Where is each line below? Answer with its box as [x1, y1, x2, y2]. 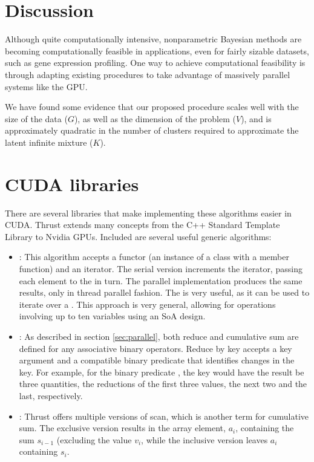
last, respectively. [19, 389, 83, 402]
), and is [241, 112, 272, 125]
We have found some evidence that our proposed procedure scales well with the [5, 100, 299, 113]
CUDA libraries [5, 171, 139, 196]
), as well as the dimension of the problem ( [74, 112, 236, 125]
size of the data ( [5, 112, 68, 125]
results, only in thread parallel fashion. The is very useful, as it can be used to [19, 286, 310, 299]
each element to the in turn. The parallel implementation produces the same [19, 274, 303, 287]
